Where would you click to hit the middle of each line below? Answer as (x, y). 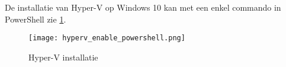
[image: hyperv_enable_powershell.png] (107, 38)
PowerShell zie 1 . (36, 19)
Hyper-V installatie (63, 57)
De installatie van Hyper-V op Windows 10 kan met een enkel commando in (143, 7)
